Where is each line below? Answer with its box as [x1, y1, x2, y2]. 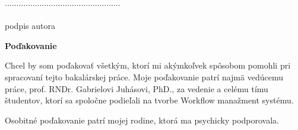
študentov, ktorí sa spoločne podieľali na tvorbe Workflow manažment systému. [5, 94, 294, 106]
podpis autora [5, 19, 55, 32]
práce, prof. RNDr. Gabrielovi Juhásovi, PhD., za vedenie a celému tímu [5, 82, 268, 95]
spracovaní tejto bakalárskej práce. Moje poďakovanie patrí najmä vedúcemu [5, 70, 283, 83]
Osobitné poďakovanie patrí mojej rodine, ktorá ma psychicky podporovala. [5, 113, 279, 126]
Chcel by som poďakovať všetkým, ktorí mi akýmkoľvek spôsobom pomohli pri [5, 59, 291, 71]
